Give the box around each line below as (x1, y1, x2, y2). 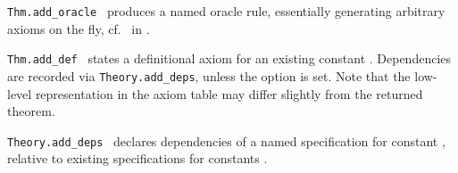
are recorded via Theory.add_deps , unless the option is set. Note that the (7, 66, 411, 85)
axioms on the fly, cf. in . (7, 19, 150, 37)
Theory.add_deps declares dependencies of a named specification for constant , (7, 131, 446, 150)
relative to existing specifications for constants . (7, 149, 268, 168)
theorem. (7, 102, 55, 120)
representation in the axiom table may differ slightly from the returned (35, 84, 423, 103)
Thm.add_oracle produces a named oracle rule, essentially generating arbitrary (7, 2, 446, 20)
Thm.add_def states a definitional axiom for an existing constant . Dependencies (7, 49, 452, 68)
